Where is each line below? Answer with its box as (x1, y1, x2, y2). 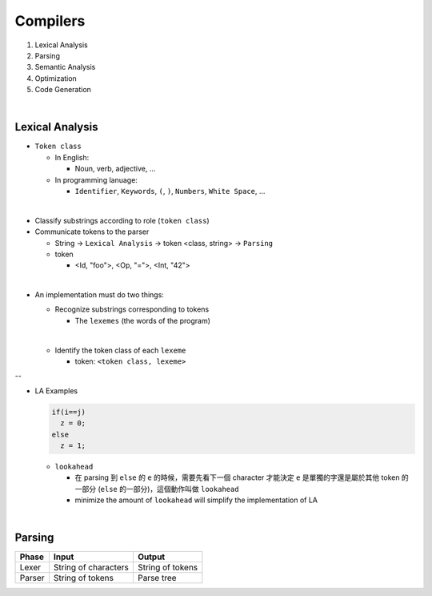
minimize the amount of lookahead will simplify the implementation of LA (74, 495, 318, 505)
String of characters (53, 562, 130, 573)
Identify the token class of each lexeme (54, 345, 186, 355)
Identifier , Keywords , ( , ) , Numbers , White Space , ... (74, 186, 266, 195)
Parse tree (137, 573, 177, 584)
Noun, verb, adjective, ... (74, 164, 156, 174)
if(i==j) (51, 407, 86, 417)
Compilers (14, 12, 86, 30)
